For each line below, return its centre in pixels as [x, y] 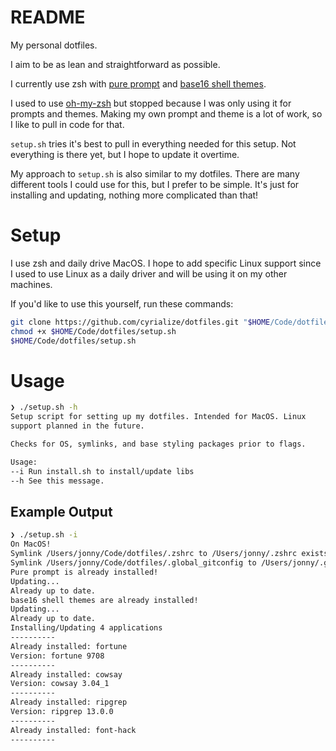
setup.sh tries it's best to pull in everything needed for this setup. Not [153, 143]
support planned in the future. [77, 426]
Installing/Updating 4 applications [86, 628]
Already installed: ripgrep [69, 702]
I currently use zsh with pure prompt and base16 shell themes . [138, 83]
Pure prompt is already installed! [84, 572]
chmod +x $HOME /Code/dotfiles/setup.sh [93, 331]
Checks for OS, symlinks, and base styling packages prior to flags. [158, 444]
